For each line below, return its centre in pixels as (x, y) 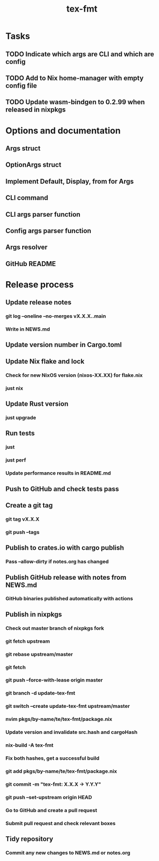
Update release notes (39, 302)
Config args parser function (48, 231)
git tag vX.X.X (23, 519)
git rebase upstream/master (39, 654)
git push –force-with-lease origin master (54, 680)
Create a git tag (29, 505)
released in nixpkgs (36, 110)
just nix (14, 388)
